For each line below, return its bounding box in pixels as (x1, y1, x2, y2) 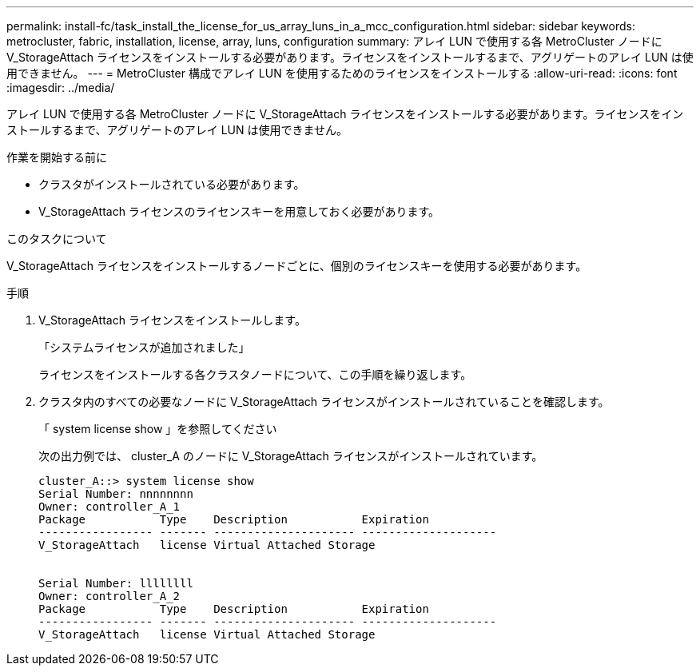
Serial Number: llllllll (38, 577, 193, 590)
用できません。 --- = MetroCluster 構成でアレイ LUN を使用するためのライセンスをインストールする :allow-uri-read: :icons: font (6, 66, 678, 80)
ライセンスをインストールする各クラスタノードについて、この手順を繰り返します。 (38, 368, 472, 381)
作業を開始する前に (6, 150, 107, 164)
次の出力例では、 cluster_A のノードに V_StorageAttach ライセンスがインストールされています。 (38, 449, 543, 463)
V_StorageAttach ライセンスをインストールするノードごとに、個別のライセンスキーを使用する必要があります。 (6, 259, 587, 272)
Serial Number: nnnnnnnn (38, 487, 193, 500)
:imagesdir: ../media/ (6, 81, 115, 94)
